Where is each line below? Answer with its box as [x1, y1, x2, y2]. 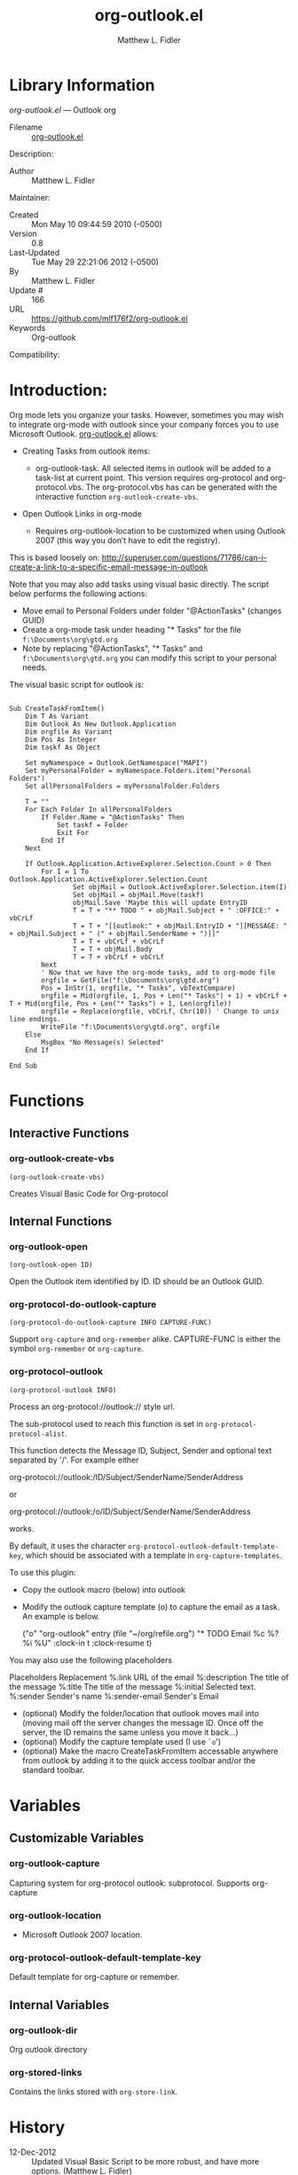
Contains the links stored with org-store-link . [9, 2086, 178, 2097]
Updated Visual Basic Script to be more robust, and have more [31, 2156, 260, 2167]
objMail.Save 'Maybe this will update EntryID [72, 898, 248, 907]
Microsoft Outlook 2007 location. [21, 1929, 143, 1940]
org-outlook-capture [9, 1857, 100, 1870]
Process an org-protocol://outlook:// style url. [9, 1401, 176, 1412]
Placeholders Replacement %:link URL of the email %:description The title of [9, 1672, 290, 1682]
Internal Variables [9, 1998, 109, 2013]
